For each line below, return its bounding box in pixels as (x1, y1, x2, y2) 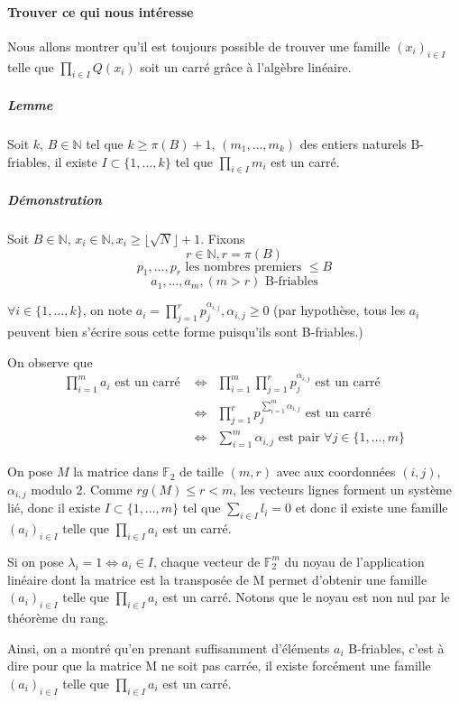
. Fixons (200, 228, 245, 247)
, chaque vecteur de (152, 551, 261, 570)
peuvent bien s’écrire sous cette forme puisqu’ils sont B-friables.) (7, 322, 363, 341)
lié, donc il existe (7, 498, 101, 517)
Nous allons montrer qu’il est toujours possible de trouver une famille (7, 36, 390, 55)
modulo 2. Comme (31, 479, 133, 498)
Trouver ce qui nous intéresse (7, 2, 194, 21)
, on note (82, 301, 133, 319)
